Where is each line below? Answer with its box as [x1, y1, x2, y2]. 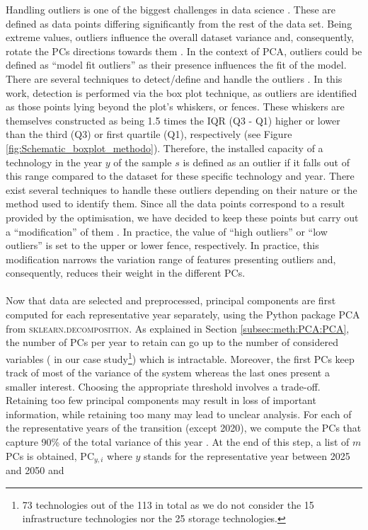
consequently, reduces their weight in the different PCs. [6, 265, 246, 280]
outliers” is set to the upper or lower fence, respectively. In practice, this [6, 238, 319, 253]
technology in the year [6, 154, 103, 169]
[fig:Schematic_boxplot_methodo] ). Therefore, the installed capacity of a [6, 140, 323, 155]
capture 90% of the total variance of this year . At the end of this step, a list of [6, 434, 350, 449]
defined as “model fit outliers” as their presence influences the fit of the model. [6, 57, 347, 72]
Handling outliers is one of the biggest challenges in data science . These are [6, 2, 335, 16]
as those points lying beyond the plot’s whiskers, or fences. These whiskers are [6, 99, 345, 114]
